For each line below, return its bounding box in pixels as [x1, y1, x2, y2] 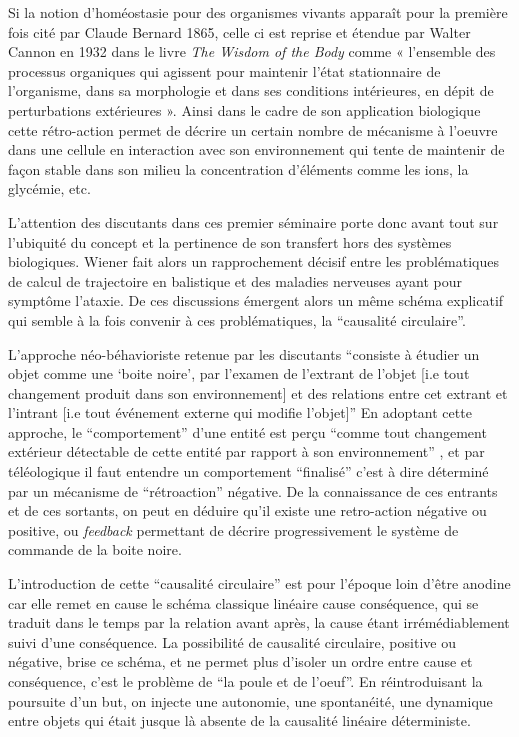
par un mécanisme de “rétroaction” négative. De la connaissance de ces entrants [8, 480, 498, 501]
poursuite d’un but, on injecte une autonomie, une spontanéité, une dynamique [8, 690, 493, 711]
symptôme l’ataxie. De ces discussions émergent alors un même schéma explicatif [8, 290, 504, 311]
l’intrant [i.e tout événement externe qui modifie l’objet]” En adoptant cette [8, 402, 472, 423]
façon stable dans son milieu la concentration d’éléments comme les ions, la [8, 158, 469, 179]
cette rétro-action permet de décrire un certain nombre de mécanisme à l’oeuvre [8, 119, 498, 140]
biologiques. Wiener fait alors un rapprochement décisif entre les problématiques [8, 251, 500, 272]
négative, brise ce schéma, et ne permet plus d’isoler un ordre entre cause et [8, 651, 473, 672]
